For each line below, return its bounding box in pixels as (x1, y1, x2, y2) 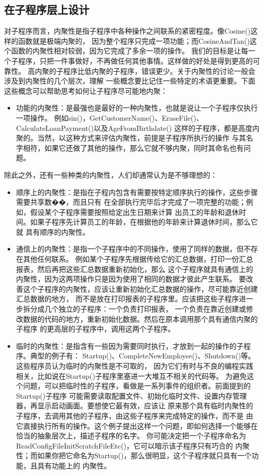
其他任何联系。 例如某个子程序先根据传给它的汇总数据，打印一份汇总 (23, 254, 253, 264)
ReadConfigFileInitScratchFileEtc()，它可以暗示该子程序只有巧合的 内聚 (16, 440, 250, 451)
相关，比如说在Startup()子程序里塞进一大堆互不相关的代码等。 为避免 (16, 370, 247, 381)
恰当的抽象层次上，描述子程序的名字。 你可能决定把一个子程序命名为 (16, 430, 246, 441)
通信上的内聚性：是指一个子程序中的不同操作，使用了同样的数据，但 (16, 243, 244, 254)
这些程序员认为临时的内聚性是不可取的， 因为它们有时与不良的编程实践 (16, 360, 253, 371)
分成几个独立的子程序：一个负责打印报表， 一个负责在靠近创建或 (30, 303, 246, 314)
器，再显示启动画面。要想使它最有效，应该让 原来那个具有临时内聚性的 (16, 400, 253, 411)
